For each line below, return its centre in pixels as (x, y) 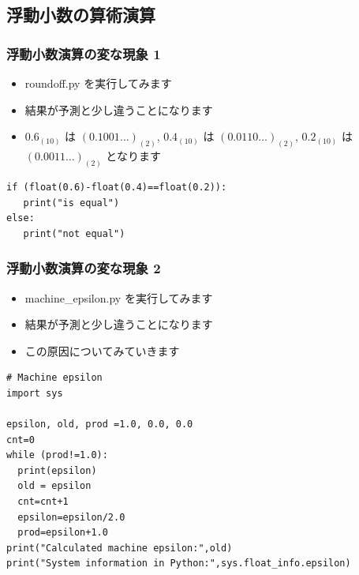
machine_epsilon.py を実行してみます (119, 297)
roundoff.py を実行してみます (98, 83)
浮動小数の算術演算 (81, 15)
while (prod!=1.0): (57, 455)
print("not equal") (74, 233)
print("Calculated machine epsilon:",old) (120, 548)
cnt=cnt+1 (43, 502)
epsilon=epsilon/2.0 (71, 517)
